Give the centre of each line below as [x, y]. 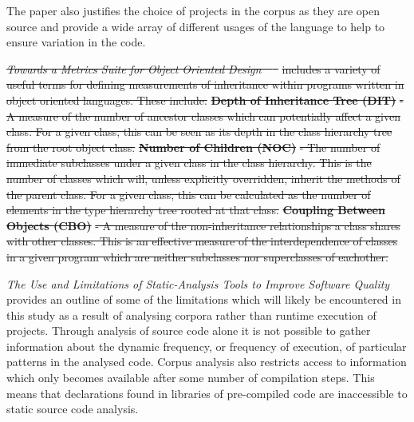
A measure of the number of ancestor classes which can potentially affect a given [203, 115]
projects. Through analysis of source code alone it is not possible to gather [189, 330]
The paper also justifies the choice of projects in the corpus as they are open [193, 10]
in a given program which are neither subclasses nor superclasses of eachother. [197, 256]
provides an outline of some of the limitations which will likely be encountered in [204, 299]
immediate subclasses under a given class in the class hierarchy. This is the [189, 163]
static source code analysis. [73, 409]
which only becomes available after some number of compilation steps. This [191, 378]
